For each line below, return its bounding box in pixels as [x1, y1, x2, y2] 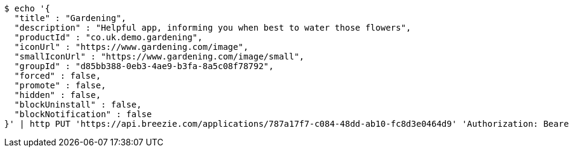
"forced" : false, [14, 71, 101, 81]
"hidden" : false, [14, 90, 101, 100]
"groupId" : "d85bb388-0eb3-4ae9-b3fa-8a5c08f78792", [14, 61, 274, 71]
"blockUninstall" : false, [14, 100, 142, 109]
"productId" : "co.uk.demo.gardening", [14, 32, 203, 42]
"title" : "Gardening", [14, 13, 127, 23]
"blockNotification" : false [14, 109, 152, 119]
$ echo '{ [4, 4, 50, 13]
